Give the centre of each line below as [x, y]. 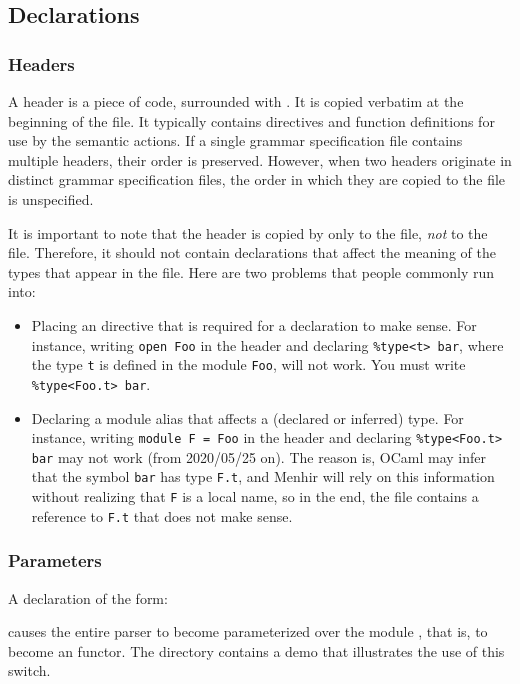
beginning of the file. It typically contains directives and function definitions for [251, 120]
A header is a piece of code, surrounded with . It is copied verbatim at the [236, 101]
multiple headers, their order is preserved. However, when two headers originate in [260, 159]
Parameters [55, 560]
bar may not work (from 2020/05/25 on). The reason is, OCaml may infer [259, 456]
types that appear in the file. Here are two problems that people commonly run [251, 271]
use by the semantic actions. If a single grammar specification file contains [235, 140]
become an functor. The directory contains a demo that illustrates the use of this [256, 650]
